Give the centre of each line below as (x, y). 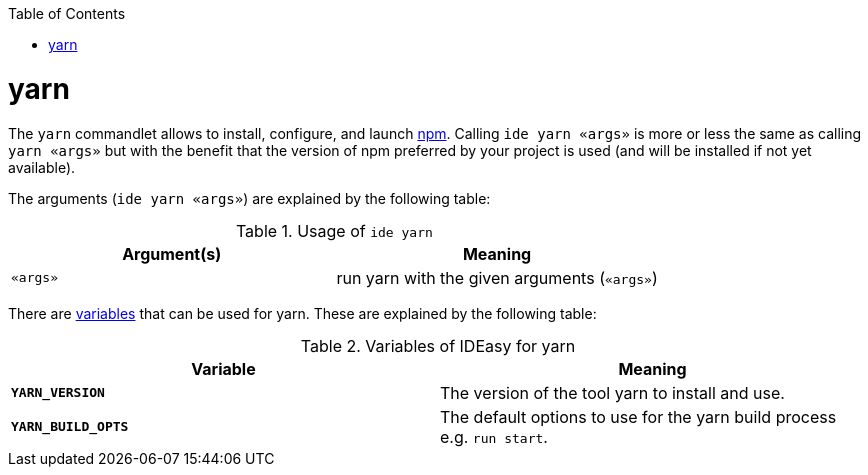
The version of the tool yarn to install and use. (612, 392)
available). (42, 167)
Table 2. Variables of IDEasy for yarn (438, 345)
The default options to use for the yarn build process (638, 416)
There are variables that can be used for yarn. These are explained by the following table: (302, 313)
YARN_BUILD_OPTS (70, 426)
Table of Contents (67, 13)
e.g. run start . (494, 436)
